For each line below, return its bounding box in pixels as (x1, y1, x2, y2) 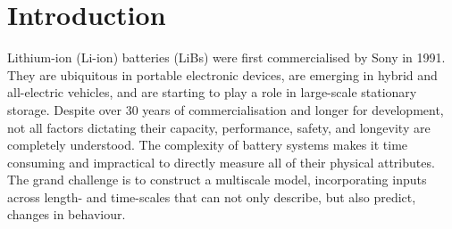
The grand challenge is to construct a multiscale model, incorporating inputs (7, 170, 427, 189)
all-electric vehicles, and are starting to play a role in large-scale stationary (7, 83, 417, 102)
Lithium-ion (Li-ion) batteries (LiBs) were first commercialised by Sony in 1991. (7, 48, 446, 67)
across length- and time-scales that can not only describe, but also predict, (7, 187, 416, 206)
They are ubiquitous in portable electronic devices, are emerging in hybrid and (7, 65, 438, 84)
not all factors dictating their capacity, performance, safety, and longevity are (7, 118, 431, 136)
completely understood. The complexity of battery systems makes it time (7, 135, 408, 154)
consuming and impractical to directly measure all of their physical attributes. (7, 152, 435, 171)
